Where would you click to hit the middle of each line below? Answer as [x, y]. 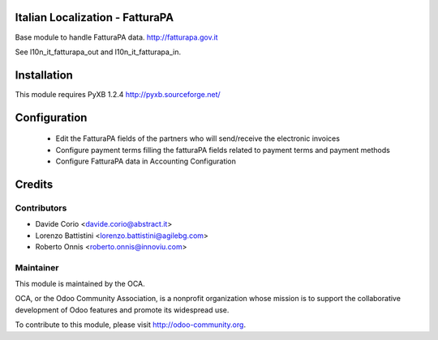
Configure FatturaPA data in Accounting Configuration [146, 161]
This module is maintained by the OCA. [80, 284]
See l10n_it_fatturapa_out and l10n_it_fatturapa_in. [98, 52]
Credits [34, 184]
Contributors [41, 208]
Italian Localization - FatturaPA [94, 17]
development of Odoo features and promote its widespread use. [122, 310]
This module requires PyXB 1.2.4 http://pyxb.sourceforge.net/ [118, 94]
